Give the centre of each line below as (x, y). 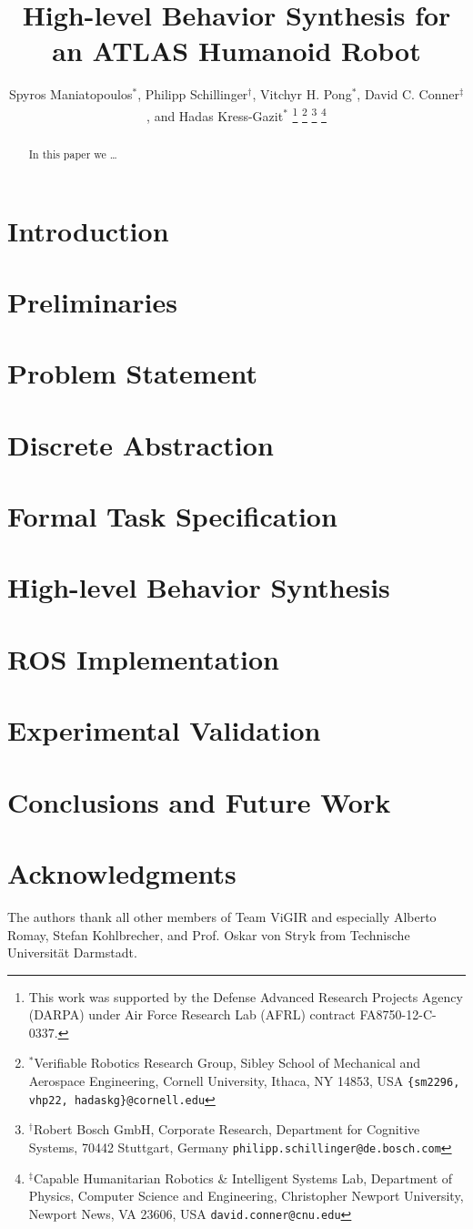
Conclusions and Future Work (199, 801)
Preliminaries (92, 301)
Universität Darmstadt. (72, 952)
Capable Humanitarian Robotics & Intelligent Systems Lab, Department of (243, 1178)
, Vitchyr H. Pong (302, 94)
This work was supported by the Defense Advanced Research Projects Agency (246, 996)
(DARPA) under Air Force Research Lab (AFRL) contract (192, 1014)
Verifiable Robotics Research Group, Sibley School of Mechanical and (227, 1063)
